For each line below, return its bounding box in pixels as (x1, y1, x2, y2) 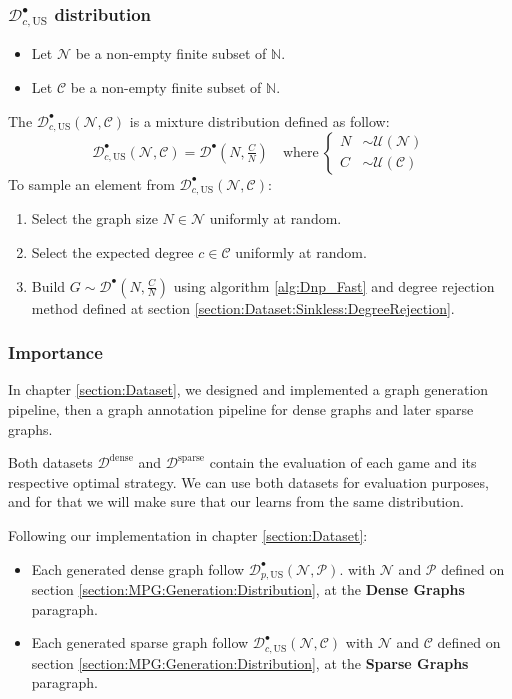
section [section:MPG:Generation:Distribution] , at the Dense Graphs (31, 579, 465, 600)
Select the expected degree (31, 242, 194, 263)
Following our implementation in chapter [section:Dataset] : (8, 524, 368, 545)
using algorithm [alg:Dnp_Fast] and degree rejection (173, 275, 495, 296)
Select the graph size (31, 208, 158, 229)
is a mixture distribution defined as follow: (129, 110, 390, 131)
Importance (8, 340, 103, 365)
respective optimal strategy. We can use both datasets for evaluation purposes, (8, 471, 489, 492)
